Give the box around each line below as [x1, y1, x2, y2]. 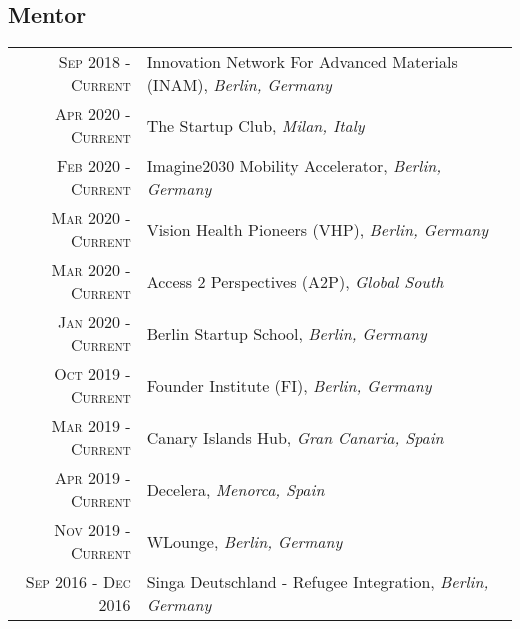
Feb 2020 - [56, 154, 131, 178]
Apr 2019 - [55, 466, 131, 490]
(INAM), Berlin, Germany [146, 73, 332, 97]
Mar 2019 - [51, 414, 131, 438]
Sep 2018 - [58, 50, 131, 74]
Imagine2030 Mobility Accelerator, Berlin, [146, 154, 442, 178]
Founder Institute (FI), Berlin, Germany [146, 373, 432, 397]
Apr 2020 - [55, 102, 131, 126]
